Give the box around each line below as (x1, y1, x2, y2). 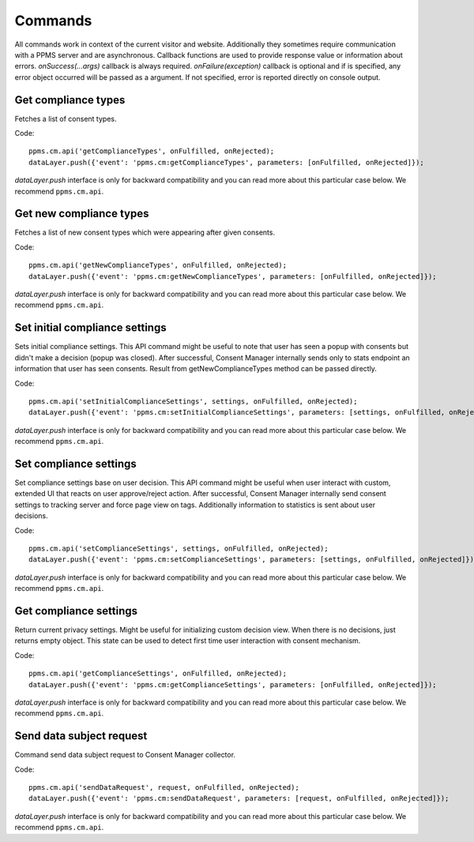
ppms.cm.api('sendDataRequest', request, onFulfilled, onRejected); (28, 783, 299, 792)
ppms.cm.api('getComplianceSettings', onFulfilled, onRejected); (28, 669, 288, 678)
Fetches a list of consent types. (14, 114, 117, 123)
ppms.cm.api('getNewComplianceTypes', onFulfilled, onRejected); (28, 261, 288, 270)
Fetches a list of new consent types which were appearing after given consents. (14, 227, 276, 237)
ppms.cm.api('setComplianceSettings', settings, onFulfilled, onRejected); (28, 543, 329, 553)
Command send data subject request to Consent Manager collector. (14, 750, 236, 760)
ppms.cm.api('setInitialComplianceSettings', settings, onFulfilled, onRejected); (28, 397, 358, 406)
